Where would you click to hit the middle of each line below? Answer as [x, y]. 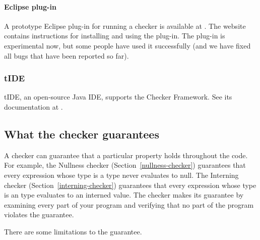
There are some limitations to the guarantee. [73, 231]
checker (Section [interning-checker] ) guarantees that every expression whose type [130, 185]
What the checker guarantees [82, 134]
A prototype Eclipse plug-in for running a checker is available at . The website [125, 26]
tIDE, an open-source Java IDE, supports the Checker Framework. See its [118, 97]
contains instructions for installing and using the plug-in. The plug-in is [115, 36]
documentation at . [34, 106]
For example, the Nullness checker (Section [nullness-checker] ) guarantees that [125, 165]
